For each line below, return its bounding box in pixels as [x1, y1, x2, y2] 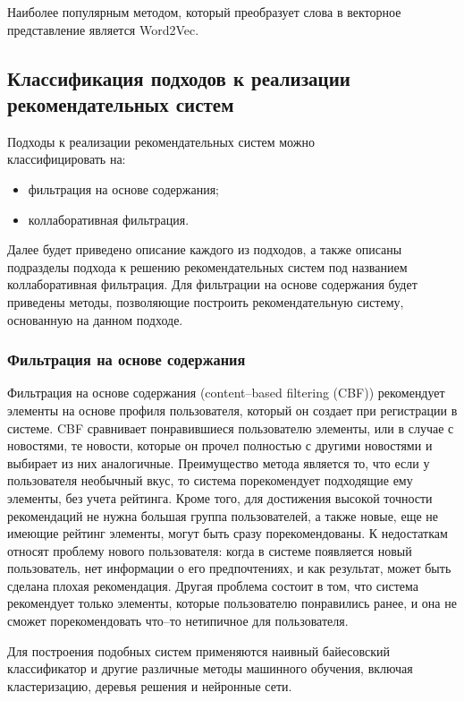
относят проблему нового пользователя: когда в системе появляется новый [7, 541, 412, 560]
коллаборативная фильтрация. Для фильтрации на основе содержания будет [7, 275, 418, 294]
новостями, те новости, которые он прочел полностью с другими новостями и [7, 436, 433, 455]
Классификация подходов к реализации [7, 64, 350, 91]
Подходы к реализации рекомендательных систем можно [7, 132, 315, 150]
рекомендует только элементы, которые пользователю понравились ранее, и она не [7, 594, 457, 612]
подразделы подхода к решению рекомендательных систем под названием [7, 257, 408, 276]
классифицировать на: [7, 150, 126, 168]
